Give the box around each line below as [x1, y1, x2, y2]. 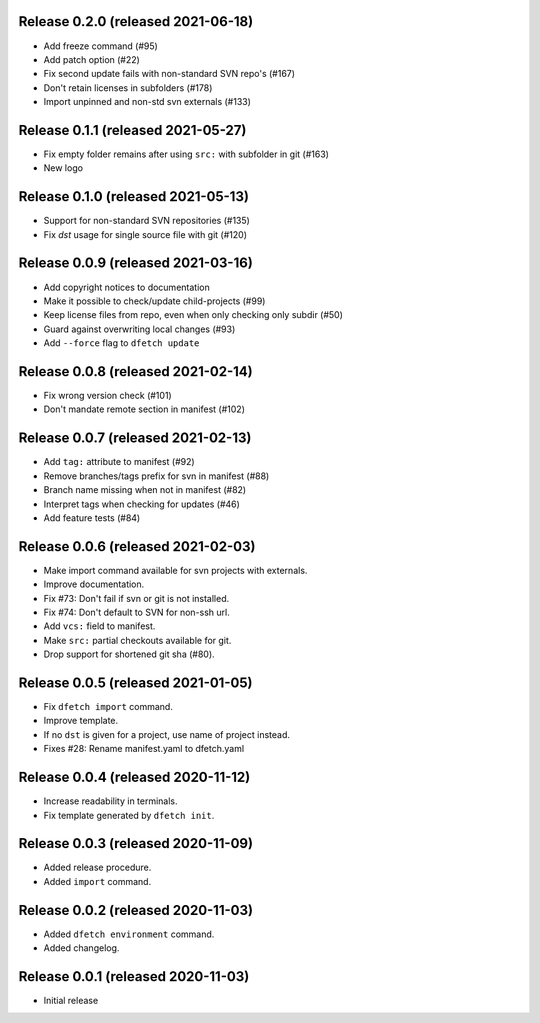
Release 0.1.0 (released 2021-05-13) [18, 188, 250, 205]
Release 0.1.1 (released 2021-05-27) [18, 121, 247, 139]
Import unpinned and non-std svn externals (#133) [43, 96, 252, 108]
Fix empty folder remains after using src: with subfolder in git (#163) [43, 148, 330, 160]
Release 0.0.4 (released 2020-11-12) [18, 769, 251, 786]
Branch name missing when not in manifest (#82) [43, 484, 247, 496]
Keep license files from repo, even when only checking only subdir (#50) [43, 309, 344, 321]
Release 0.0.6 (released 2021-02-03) [18, 538, 256, 555]
